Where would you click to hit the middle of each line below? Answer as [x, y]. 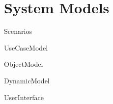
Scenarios [18, 31]
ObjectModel [24, 64]
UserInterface [24, 97]
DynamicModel [27, 80]
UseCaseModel [26, 47]
